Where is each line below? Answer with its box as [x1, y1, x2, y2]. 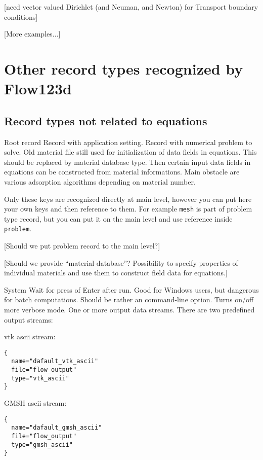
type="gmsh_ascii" [11, 441, 73, 448]
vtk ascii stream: [4, 331, 56, 342]
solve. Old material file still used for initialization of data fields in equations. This [4, 147, 257, 157]
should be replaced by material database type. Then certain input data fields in [4, 156, 251, 167]
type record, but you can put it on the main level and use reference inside [4, 213, 233, 224]
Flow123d [4, 78, 72, 99]
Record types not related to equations [4, 113, 207, 128]
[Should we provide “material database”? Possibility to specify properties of [4, 257, 238, 268]
